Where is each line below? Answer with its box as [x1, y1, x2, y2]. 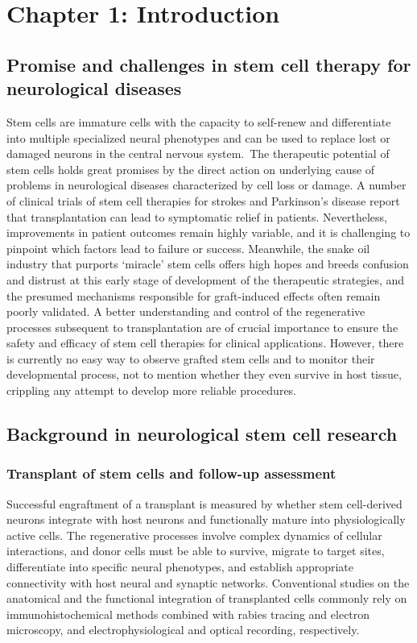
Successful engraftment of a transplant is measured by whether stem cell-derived [6, 495, 403, 512]
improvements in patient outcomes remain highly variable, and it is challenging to [6, 224, 411, 241]
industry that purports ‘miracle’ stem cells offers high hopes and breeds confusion [6, 255, 409, 272]
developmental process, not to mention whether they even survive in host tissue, [6, 366, 402, 383]
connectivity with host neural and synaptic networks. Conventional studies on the [6, 574, 410, 591]
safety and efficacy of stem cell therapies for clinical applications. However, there [6, 334, 404, 351]
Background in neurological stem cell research [6, 421, 398, 446]
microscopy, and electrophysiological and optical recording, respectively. [6, 621, 360, 638]
